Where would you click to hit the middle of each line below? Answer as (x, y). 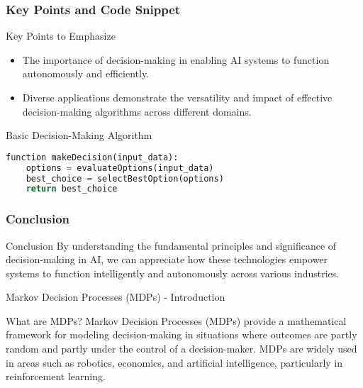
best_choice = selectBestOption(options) (125, 178)
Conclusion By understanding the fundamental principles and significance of (171, 245)
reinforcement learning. (56, 376)
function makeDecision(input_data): (92, 157)
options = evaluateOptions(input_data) (120, 168)
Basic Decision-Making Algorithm (79, 135)
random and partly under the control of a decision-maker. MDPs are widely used (181, 349)
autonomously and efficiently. (86, 73)
